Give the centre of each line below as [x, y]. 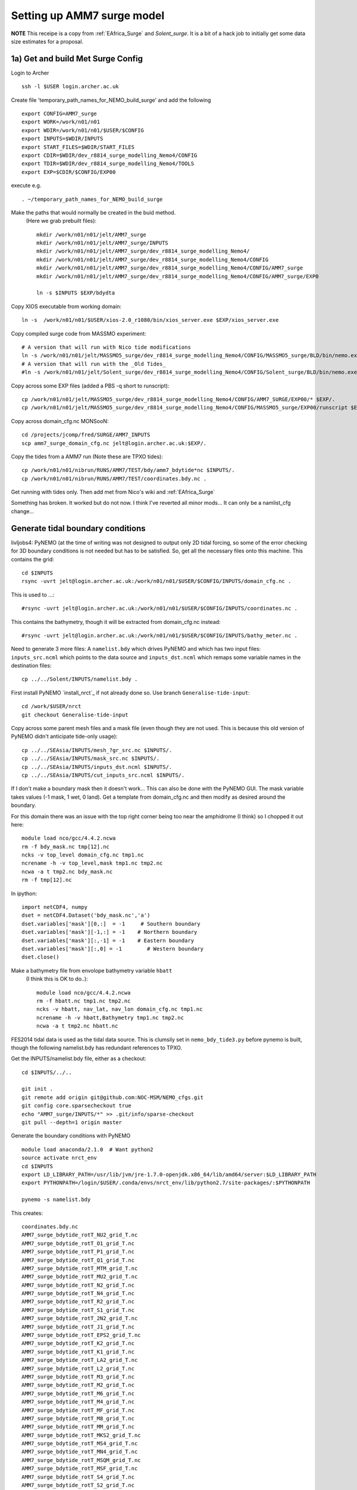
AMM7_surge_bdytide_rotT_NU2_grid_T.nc [80, 1235]
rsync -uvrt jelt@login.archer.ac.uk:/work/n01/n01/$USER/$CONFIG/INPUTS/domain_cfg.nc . [156, 581]
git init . [37, 1089]
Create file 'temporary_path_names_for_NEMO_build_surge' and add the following [111, 100]
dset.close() [40, 957]
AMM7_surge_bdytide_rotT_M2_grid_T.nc [78, 1385]
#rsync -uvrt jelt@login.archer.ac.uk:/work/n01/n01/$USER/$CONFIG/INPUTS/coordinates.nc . [159, 609]
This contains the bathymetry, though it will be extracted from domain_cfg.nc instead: [116, 622]
